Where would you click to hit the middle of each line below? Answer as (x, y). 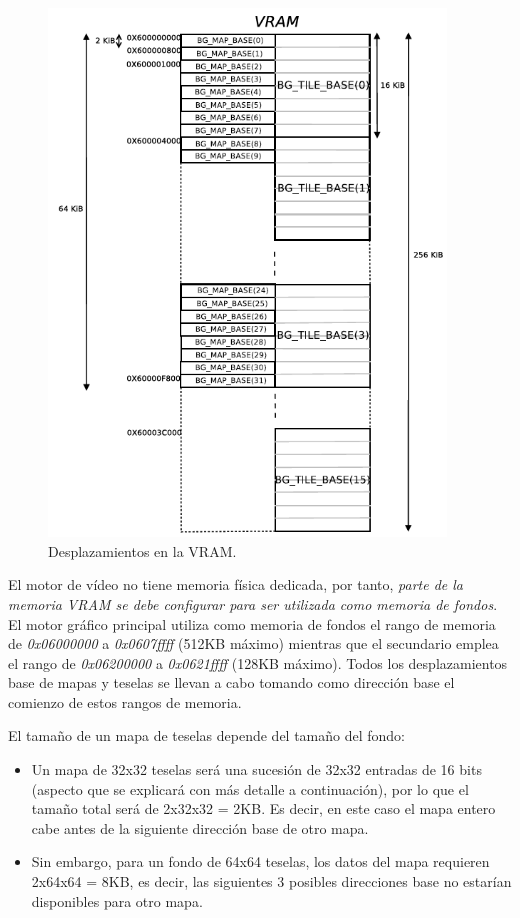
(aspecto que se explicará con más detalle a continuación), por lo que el (250, 788)
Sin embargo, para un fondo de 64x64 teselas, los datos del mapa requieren (260, 861)
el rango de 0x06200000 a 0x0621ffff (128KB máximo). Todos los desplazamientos (258, 662)
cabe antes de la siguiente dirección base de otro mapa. (200, 827)
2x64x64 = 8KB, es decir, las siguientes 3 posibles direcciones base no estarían (271, 881)
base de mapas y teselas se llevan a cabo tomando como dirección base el (231, 682)
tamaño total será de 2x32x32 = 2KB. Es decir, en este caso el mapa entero (263, 808)
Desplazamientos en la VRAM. (142, 550)
